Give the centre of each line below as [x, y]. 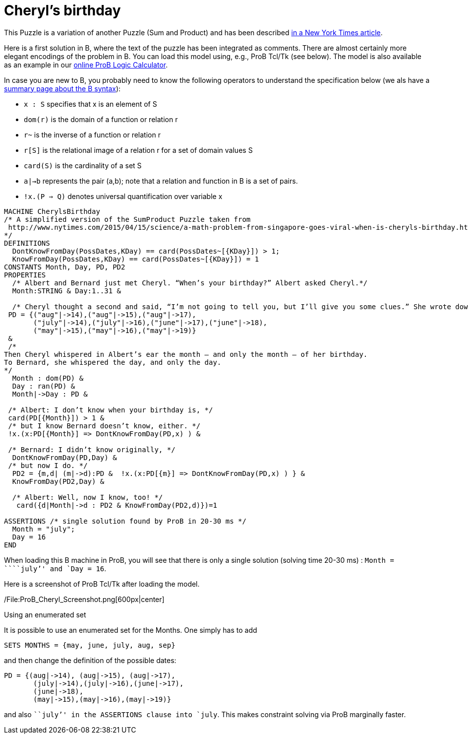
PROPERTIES [25, 275]
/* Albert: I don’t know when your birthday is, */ [111, 410]
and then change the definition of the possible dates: [90, 660]
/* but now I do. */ [48, 465]
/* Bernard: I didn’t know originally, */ [92, 449]
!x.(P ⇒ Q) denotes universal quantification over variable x [123, 196]
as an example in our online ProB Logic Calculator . [86, 65]
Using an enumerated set [45, 614]
